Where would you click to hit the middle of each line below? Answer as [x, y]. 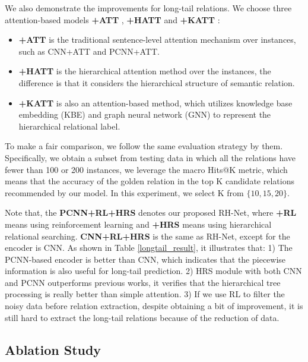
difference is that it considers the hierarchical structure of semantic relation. [157, 82]
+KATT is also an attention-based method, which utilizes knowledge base [155, 103]
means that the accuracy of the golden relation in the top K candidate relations [150, 181]
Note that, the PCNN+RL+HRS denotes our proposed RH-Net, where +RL [151, 213]
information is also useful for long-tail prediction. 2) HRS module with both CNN [153, 271]
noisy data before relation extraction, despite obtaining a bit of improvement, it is [154, 306]
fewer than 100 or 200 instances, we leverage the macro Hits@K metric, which [146, 169]
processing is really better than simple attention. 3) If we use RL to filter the [145, 294]
